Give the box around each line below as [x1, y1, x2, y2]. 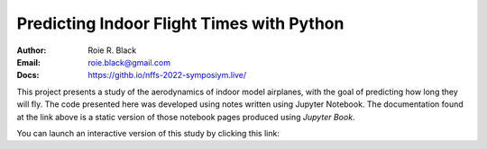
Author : [16, 45, 47, 56]
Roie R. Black [87, 45, 137, 56]
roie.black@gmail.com [87, 57, 171, 67]
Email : [16, 57, 41, 67]
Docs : [16, 70, 40, 81]
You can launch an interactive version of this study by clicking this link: [16, 127, 280, 138]
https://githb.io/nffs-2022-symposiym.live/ [87, 70, 247, 81]
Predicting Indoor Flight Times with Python [16, 13, 345, 33]
